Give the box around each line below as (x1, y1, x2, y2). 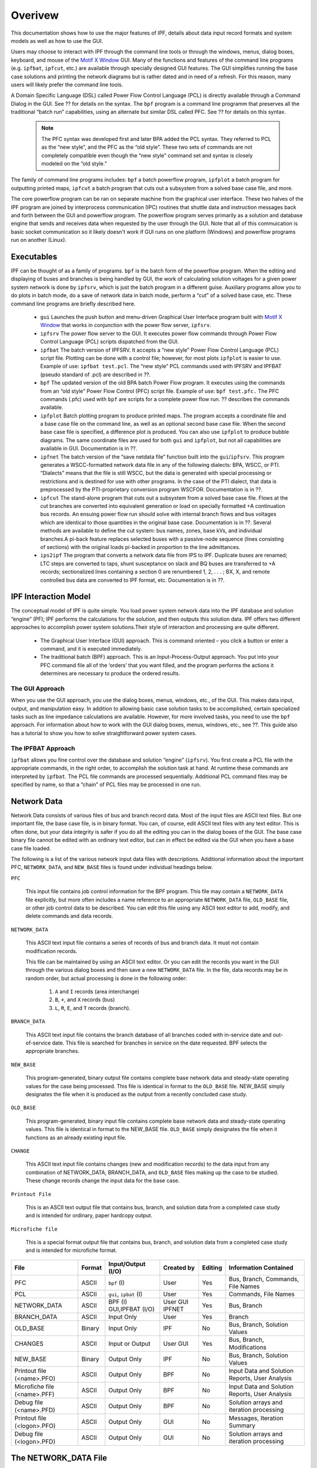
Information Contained (228, 1263, 294, 1271)
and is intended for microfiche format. (25, 1247, 117, 1254)
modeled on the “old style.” (41, 160, 107, 167)
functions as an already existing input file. (25, 1134, 127, 1141)
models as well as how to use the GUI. (11, 37, 103, 44)
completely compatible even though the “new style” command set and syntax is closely (41, 151, 253, 159)
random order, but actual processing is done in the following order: (25, 975, 187, 982)
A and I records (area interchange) (55, 988, 140, 995)
